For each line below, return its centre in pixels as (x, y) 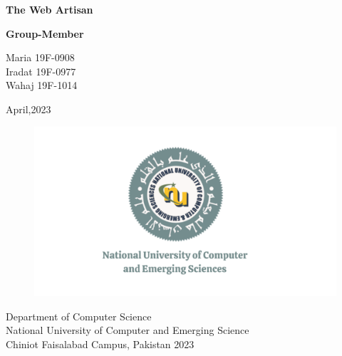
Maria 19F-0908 (40, 57)
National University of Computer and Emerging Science (128, 330)
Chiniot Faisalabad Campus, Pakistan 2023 (100, 344)
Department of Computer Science (79, 316)
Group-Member (45, 33)
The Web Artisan (50, 9)
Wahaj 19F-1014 (42, 85)
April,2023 (28, 109)
